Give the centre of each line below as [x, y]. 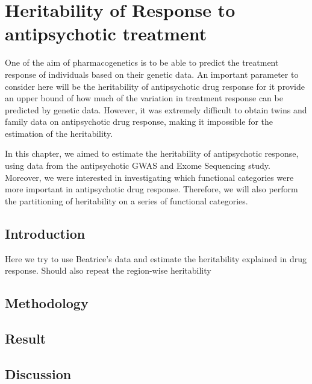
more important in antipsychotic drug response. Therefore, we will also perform [151, 189]
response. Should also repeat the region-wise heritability [108, 270]
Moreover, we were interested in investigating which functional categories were [149, 177]
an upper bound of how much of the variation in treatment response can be [144, 98]
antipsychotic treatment [106, 33]
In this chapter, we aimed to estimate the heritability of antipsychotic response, [152, 153]
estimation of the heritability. [59, 133]
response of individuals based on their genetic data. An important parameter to [152, 74]
